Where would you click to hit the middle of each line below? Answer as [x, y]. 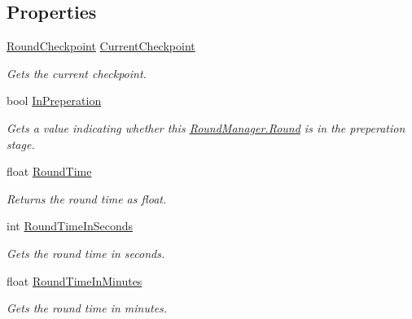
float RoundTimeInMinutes [75, 280]
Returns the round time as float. [87, 198]
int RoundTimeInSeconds [70, 226]
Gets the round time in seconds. [86, 253]
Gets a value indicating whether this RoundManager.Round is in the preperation [206, 127]
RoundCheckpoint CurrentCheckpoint [101, 46]
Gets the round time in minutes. [87, 308]
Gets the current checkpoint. [77, 73]
